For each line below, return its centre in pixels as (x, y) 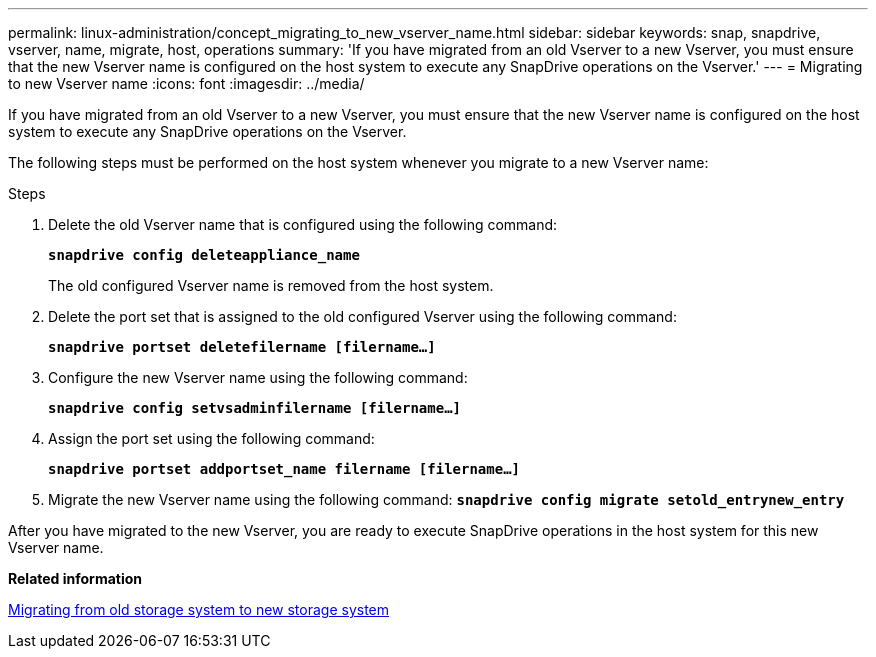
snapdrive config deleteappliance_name (204, 255)
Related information (75, 578)
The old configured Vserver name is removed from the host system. (271, 285)
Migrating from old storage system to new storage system (199, 609)
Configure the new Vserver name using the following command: (258, 377)
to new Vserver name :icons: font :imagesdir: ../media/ (186, 83)
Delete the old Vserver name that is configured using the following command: (303, 224)
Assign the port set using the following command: (211, 438)
